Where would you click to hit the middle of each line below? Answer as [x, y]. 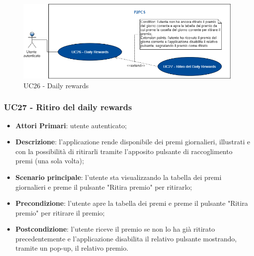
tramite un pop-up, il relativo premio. [72, 248]
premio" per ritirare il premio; [60, 212]
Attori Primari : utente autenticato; [71, 125]
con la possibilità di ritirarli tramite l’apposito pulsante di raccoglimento [124, 151]
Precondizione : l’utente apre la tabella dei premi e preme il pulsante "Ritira [132, 203]
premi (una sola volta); [50, 161]
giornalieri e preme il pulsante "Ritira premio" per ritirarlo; [104, 187]
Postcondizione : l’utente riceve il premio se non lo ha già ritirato [115, 229]
